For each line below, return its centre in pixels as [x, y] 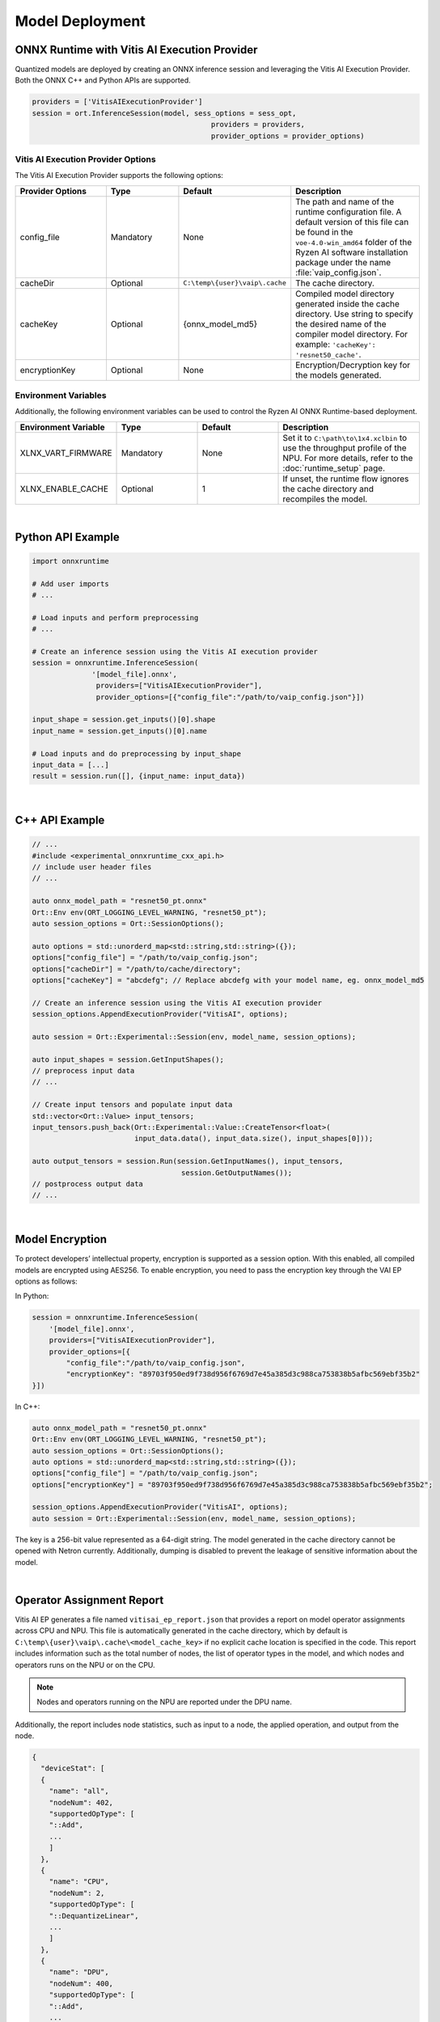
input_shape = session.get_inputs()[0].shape [124, 719]
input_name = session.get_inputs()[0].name [120, 731]
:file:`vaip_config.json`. [338, 273]
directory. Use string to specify [355, 314]
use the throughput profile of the [345, 447]
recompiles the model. [325, 499]
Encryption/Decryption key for [353, 365]
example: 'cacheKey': [336, 344]
